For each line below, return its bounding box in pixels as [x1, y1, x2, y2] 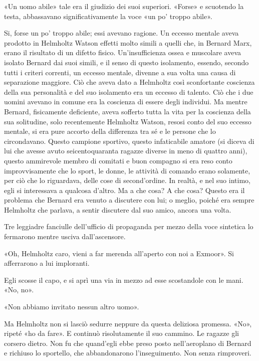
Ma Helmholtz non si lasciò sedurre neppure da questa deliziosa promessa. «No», [4, 318, 252, 328]
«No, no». [4, 284, 34, 295]
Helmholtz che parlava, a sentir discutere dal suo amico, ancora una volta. [4, 204, 231, 215]
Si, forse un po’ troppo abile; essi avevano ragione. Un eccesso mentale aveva [4, 28, 239, 38]
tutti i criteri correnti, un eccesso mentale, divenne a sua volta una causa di [4, 67, 236, 77]
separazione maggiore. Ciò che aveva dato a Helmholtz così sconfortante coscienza [4, 77, 255, 87]
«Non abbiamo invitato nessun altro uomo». [4, 301, 139, 312]
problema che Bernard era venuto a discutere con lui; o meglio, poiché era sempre [4, 195, 254, 205]
